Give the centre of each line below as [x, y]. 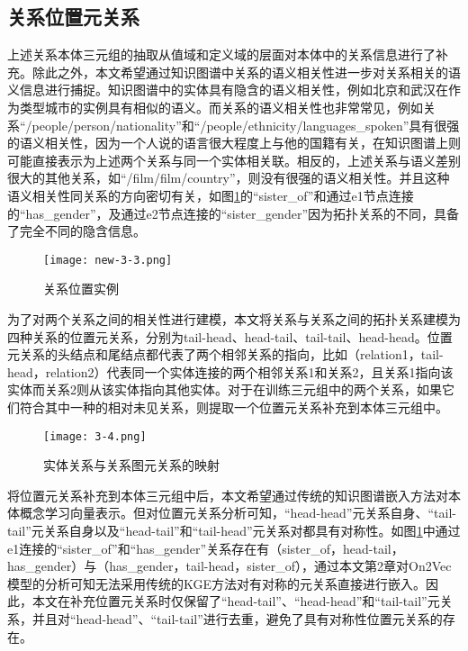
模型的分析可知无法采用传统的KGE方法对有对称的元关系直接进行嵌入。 [217, 583]
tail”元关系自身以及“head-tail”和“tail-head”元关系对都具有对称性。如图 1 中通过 [234, 530]
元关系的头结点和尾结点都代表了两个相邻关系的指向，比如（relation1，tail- [225, 354]
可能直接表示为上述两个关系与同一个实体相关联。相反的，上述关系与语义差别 [234, 160]
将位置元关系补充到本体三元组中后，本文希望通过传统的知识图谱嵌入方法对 [228, 495]
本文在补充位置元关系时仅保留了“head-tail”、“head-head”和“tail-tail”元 [236, 601]
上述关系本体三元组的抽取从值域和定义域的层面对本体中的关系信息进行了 [221, 54]
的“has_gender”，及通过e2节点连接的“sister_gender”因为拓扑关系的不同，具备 [233, 213]
